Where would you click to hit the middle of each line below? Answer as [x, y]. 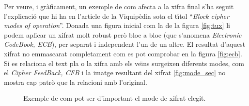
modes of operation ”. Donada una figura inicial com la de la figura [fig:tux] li [117, 25]
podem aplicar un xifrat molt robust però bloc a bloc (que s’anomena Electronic [123, 34]
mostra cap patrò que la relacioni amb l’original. [76, 82]
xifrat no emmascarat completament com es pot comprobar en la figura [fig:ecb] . [123, 53]
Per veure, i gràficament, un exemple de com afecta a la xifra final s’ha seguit [119, 6]
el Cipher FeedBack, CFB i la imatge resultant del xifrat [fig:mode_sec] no [115, 73]
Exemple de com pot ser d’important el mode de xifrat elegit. [115, 98]
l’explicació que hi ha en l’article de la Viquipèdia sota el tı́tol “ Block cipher [117, 16]
